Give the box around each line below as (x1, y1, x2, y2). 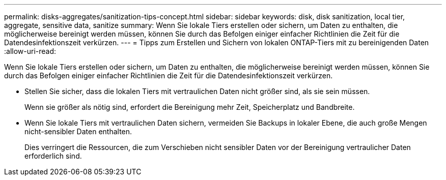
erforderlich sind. (24, 152, 82, 160)
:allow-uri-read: (4, 47, 57, 55)
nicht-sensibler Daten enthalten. (24, 127, 132, 136)
